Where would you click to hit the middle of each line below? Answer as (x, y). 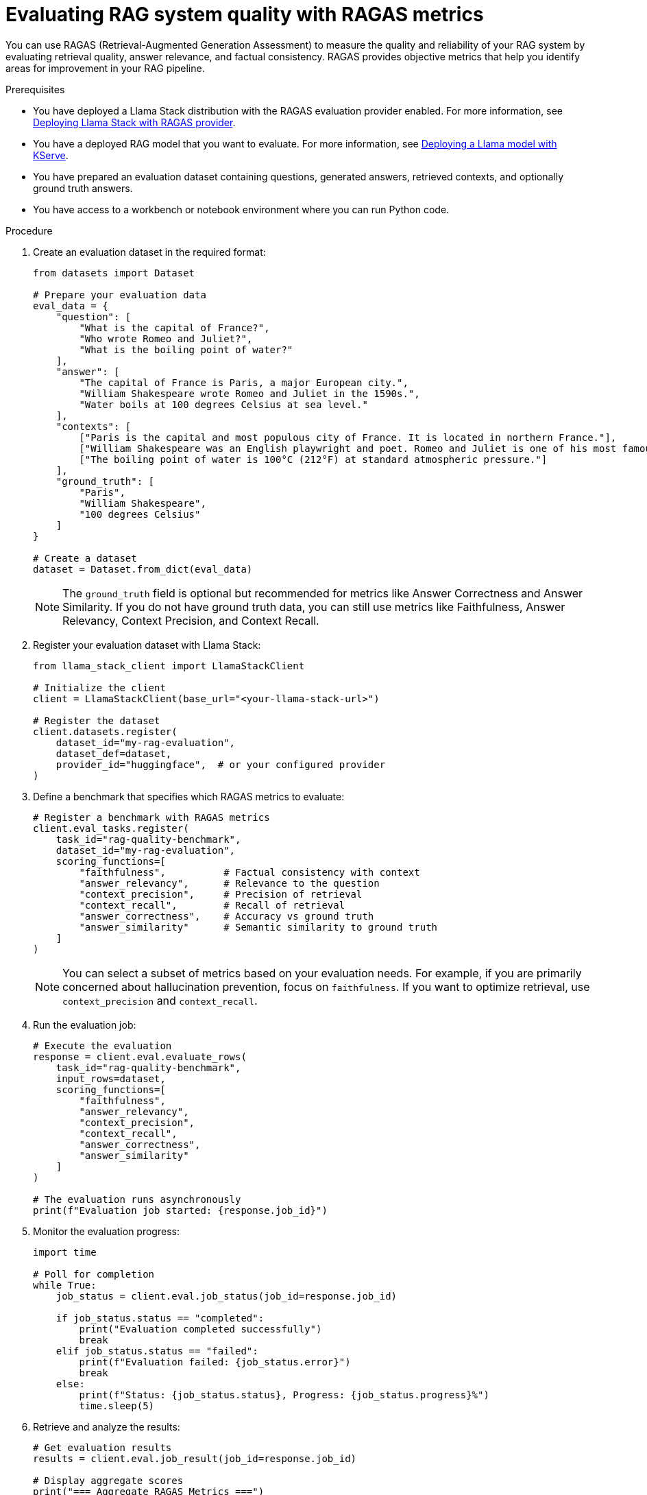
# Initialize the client (99, 687)
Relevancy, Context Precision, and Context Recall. (191, 620)
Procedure (29, 230)
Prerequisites (35, 89)
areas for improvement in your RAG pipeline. (105, 68)
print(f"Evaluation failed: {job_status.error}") (215, 1362)
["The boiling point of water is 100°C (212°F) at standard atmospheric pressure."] (313, 459)
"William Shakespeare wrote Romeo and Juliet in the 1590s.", (249, 393)
